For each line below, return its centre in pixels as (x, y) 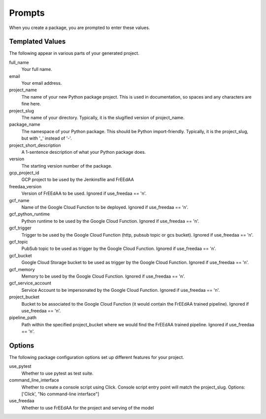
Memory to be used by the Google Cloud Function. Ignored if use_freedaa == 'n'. (103, 276)
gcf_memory (22, 269)
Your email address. (42, 83)
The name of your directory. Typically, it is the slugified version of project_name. (103, 117)
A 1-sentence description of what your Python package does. (84, 152)
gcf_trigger (20, 228)
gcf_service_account (30, 283)
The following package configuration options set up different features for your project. (97, 357)
